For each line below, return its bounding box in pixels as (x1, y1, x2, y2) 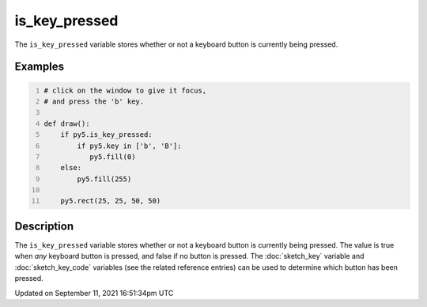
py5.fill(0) (89, 152, 136, 161)
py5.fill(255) (77, 174, 132, 184)
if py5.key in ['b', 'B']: (77, 141, 182, 150)
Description (14, 219, 74, 233)
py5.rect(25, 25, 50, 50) (60, 196, 161, 206)
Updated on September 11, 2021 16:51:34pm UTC (14, 288, 174, 298)
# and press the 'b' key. (43, 97, 145, 106)
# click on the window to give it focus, (43, 85, 207, 95)
